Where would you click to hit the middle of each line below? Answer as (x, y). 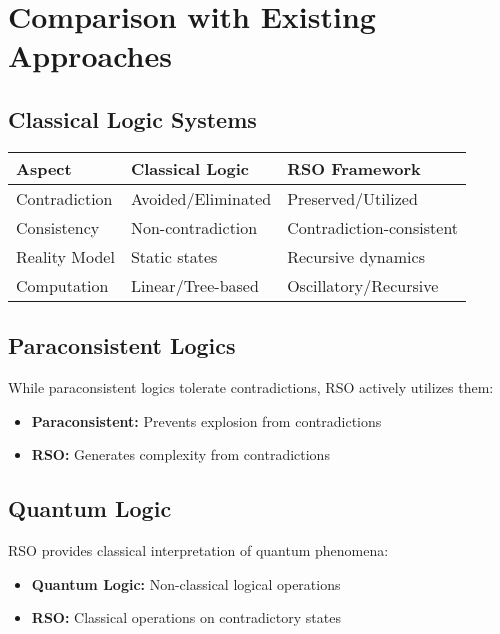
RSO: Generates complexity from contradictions (180, 454)
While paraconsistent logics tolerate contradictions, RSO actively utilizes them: (251, 386)
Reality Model (65, 256)
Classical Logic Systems (132, 118)
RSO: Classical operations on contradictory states (186, 617)
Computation (62, 285)
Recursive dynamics (356, 256)
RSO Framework (354, 168)
